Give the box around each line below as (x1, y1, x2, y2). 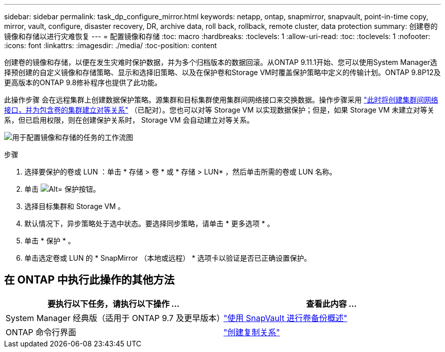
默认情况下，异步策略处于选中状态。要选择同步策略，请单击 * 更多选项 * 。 (24, 219, 274, 228)
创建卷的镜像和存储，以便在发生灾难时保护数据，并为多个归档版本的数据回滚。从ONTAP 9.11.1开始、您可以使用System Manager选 (4, 58, 437, 66)
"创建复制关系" (224, 327, 280, 337)
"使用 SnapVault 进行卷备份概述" (224, 312, 347, 323)
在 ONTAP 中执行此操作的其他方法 (4, 273, 175, 287)
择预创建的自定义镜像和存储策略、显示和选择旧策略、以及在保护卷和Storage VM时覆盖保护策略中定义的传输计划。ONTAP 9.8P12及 (4, 68, 441, 77)
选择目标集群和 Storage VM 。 (24, 202, 125, 210)
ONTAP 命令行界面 (6, 327, 77, 337)
